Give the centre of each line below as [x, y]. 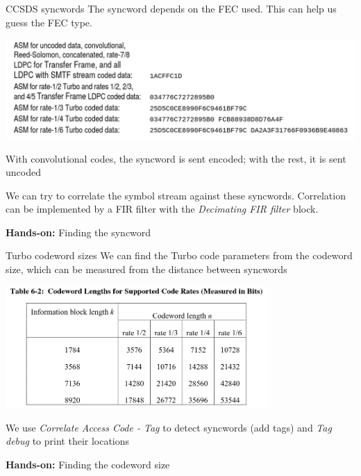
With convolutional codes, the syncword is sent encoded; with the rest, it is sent [176, 158]
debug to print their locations [68, 441]
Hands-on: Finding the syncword [78, 232]
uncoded [23, 172]
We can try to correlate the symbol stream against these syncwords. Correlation [176, 195]
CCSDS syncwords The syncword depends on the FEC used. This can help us [171, 8]
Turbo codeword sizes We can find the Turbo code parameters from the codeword [179, 255]
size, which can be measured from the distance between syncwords [146, 269]
